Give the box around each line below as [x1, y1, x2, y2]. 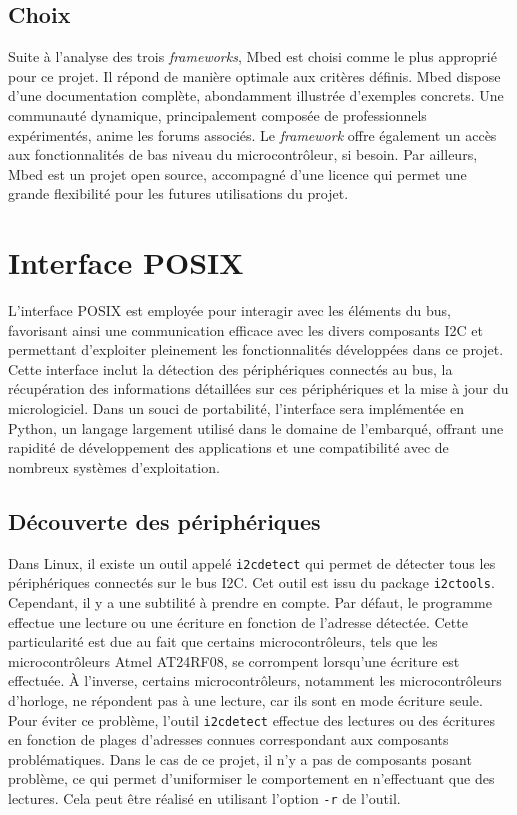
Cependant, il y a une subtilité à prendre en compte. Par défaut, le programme [8, 591, 492, 612]
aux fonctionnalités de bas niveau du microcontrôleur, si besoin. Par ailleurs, [8, 144, 478, 165]
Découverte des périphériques [8, 505, 321, 536]
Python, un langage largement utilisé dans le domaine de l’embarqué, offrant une [8, 417, 504, 438]
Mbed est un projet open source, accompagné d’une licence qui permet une [8, 163, 467, 184]
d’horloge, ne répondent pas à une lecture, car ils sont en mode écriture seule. [8, 689, 483, 710]
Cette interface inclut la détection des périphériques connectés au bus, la [8, 358, 453, 379]
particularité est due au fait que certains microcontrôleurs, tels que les [8, 631, 438, 652]
